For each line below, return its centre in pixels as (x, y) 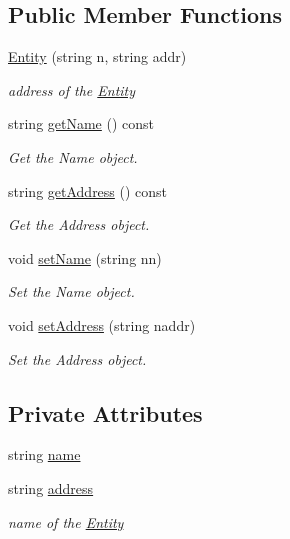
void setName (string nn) (85, 257)
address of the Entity (72, 89)
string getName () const (81, 123)
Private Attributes (105, 412)
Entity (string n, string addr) (97, 56)
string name (44, 454)
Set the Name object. (71, 291)
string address (51, 487)
